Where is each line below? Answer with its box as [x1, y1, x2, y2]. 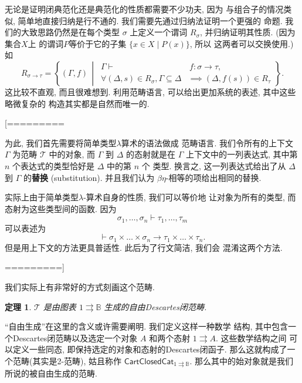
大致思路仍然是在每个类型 [21, 26, 120, 38]
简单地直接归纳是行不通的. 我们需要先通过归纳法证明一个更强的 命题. [18, 14, 283, 26]
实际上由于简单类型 [5, 191, 79, 203]
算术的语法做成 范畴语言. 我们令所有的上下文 [121, 136, 293, 149]
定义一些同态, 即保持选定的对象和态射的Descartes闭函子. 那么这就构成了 [12, 343, 287, 355]
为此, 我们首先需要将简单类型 [5, 136, 117, 149]
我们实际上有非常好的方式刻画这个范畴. [5, 281, 155, 293]
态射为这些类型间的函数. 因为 [5, 202, 117, 214]
